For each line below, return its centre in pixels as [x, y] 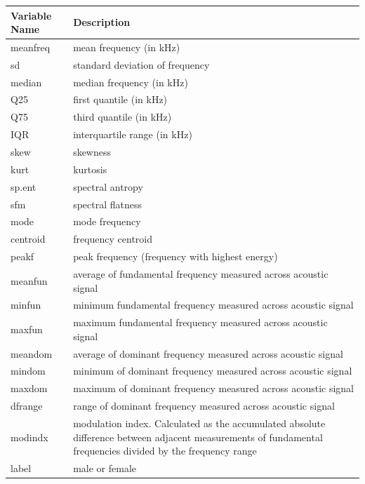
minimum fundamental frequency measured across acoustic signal [213, 305]
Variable [31, 15]
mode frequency [107, 221]
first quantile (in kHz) [120, 99]
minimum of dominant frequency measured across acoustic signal [213, 371]
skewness [92, 152]
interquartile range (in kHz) [133, 134]
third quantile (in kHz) [122, 117]
